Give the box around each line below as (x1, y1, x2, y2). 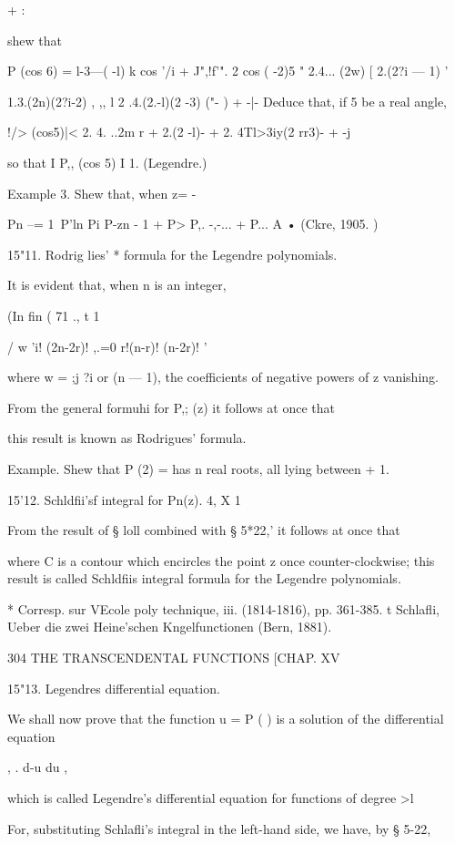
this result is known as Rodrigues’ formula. (7, 428, 247, 448)
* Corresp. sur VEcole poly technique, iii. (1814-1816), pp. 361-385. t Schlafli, (7, 599, 440, 618)
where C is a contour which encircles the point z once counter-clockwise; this (7, 551, 435, 570)
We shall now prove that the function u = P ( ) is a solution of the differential (7, 709, 444, 728)
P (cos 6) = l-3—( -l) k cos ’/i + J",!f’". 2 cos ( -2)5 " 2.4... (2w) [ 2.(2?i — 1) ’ (7, 61, 449, 80)
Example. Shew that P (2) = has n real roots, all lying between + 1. (7, 458, 389, 478)
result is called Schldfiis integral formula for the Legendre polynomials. (7, 569, 401, 588)
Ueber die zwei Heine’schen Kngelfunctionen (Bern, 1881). (7, 617, 332, 636)
